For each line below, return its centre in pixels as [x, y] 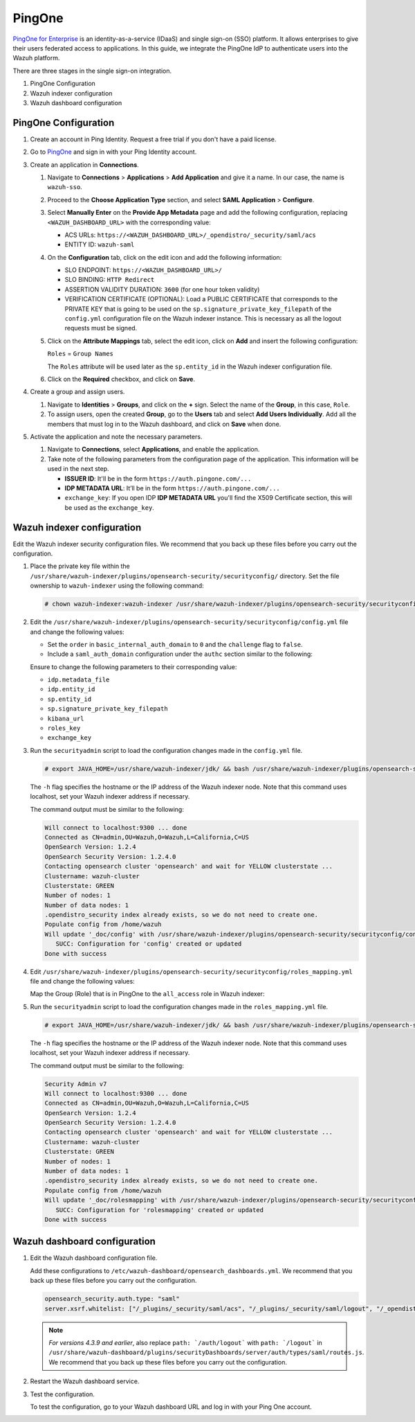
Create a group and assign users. [77, 392]
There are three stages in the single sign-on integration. [92, 71]
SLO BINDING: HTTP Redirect [110, 280]
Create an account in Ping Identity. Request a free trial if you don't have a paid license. [153, 139]
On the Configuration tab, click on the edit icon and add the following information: [165, 257]
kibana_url [66, 718]
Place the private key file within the [80, 566]
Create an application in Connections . [85, 165]
